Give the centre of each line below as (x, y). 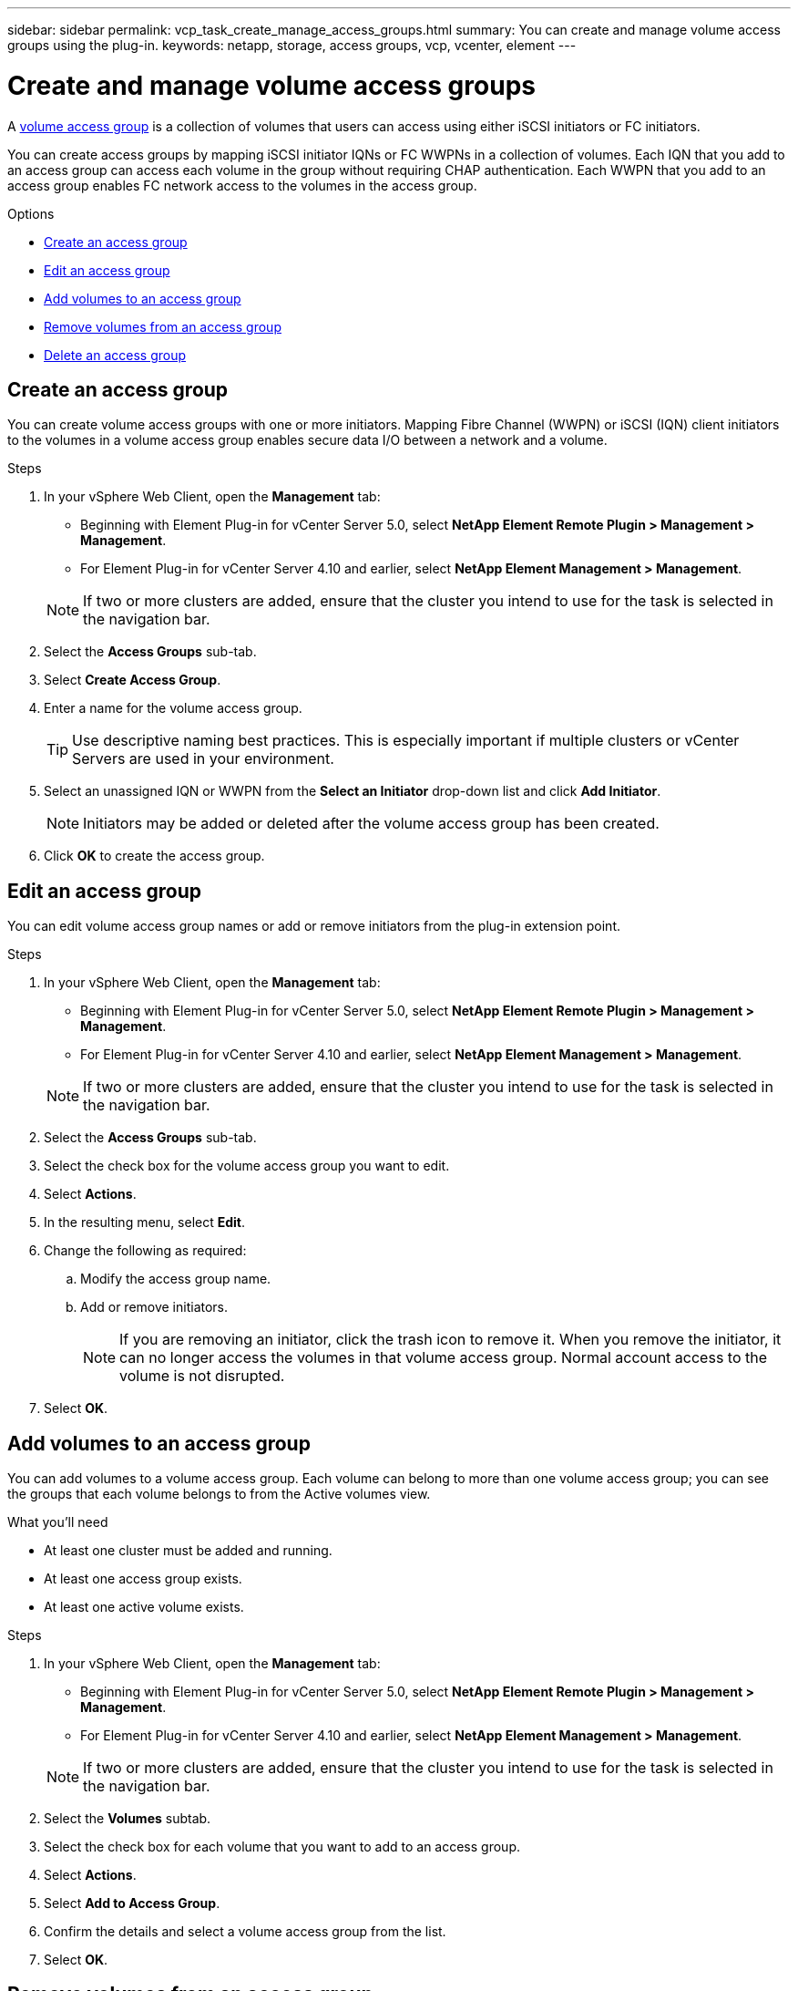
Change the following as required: (145, 1251)
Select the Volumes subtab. (128, 1819)
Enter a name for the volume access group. (173, 708)
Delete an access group (115, 355)
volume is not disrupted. (202, 1376)
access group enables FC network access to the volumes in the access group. (242, 185)
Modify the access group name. (176, 1279)
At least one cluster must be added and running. (188, 1551)
